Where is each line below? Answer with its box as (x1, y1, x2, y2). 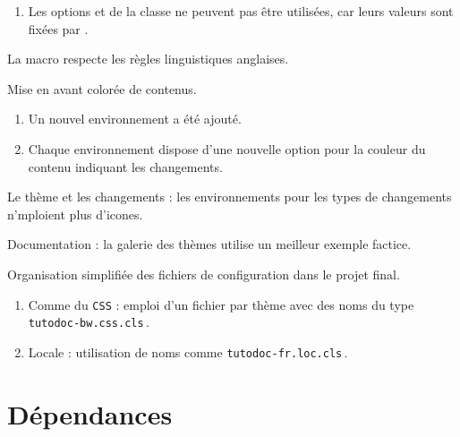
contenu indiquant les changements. (28, 157, 223, 176)
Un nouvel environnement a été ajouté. (28, 109, 242, 128)
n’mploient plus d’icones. (7, 204, 143, 223)
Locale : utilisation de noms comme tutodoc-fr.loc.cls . (28, 342, 348, 361)
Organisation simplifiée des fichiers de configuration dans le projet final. (7, 264, 400, 283)
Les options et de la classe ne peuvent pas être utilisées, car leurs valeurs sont (28, 2, 454, 20)
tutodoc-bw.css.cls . (28, 313, 149, 331)
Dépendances (7, 395, 173, 432)
